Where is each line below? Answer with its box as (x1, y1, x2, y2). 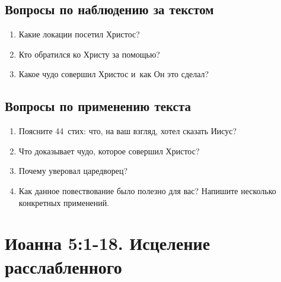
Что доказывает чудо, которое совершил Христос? (18, 144, 200, 157)
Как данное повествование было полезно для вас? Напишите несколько (18, 184, 276, 197)
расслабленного (5, 254, 122, 278)
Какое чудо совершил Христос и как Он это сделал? (18, 68, 209, 80)
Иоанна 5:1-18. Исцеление (5, 231, 210, 255)
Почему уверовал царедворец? (18, 164, 128, 177)
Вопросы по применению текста (5, 97, 191, 115)
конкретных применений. (18, 196, 110, 208)
